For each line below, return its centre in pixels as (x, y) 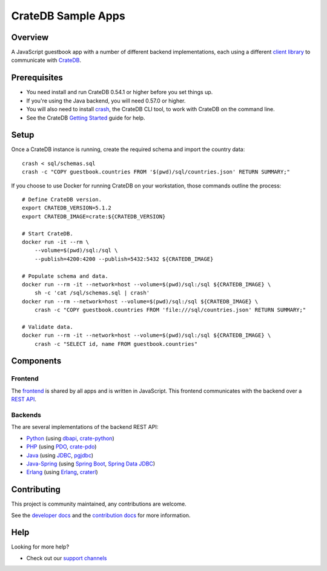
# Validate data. (48, 327)
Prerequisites (37, 78)
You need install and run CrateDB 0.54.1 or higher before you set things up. (120, 92)
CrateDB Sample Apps (68, 16)
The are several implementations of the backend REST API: (85, 427)
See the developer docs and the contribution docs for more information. (101, 515)
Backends (26, 414)
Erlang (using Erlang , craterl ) (62, 472)
